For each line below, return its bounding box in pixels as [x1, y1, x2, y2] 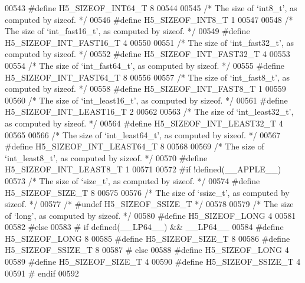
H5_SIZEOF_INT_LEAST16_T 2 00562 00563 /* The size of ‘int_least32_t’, [5, 105, 294, 118]
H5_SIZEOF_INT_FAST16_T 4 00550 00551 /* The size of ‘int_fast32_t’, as [5, 36, 294, 48]
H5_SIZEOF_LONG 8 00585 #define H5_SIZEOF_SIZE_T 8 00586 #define [5, 232, 290, 244]
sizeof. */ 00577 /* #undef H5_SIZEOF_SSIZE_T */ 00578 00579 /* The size [5, 198, 294, 210]
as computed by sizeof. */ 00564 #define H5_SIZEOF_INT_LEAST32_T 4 [5, 116, 283, 129]
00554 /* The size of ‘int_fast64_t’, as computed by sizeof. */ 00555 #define [5, 59, 284, 71]
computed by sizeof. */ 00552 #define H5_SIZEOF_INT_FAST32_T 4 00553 [5, 48, 290, 60]
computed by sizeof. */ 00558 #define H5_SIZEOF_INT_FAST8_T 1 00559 [5, 82, 286, 95]
